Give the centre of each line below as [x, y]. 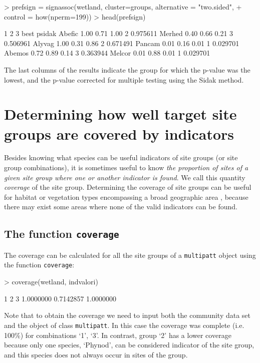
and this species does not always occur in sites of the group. [96, 354]
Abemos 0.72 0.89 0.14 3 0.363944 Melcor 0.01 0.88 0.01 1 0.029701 [107, 53]
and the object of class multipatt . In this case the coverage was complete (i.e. [124, 325]
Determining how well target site [120, 114]
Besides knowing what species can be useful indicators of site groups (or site [121, 157]
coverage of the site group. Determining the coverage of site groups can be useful [128, 187]
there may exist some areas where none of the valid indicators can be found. [121, 207]
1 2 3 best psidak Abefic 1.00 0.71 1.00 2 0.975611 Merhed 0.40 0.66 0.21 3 [119, 33]
